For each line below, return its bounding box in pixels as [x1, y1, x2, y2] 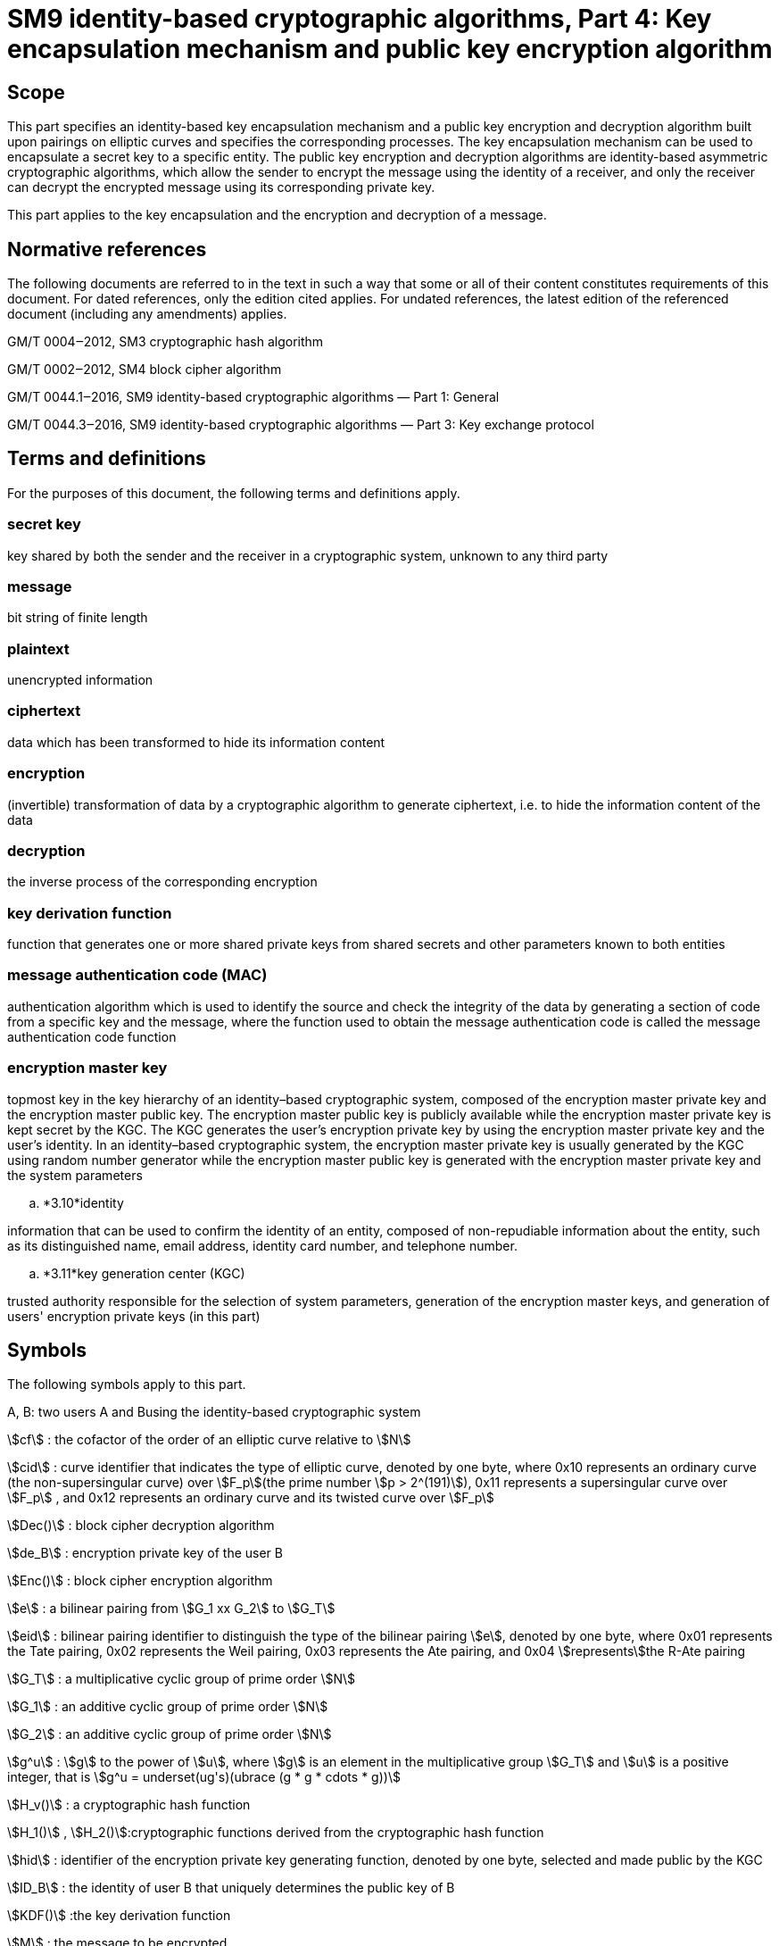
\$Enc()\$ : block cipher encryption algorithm [7, 1573, 273, 1589]
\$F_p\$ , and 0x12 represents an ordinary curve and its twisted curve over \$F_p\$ [7, 1490, 494, 1506]
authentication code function [7, 1028, 177, 1044]
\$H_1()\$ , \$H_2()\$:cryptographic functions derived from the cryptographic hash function [7, 1825, 544, 1841]
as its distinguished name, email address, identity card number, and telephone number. [7, 1237, 518, 1253]
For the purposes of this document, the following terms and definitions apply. [7, 485, 460, 501]
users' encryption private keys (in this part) [7, 1308, 261, 1324]
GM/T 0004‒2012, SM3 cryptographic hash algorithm [7, 334, 324, 350]
